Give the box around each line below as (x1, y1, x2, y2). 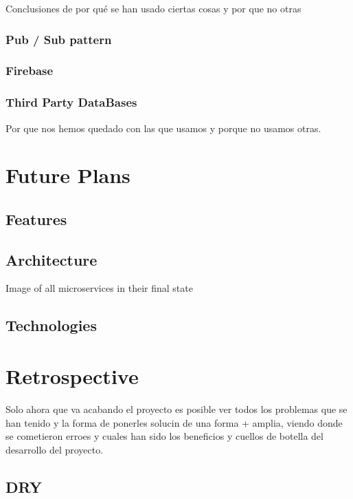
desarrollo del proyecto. (5, 442, 104, 456)
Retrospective (5, 362, 139, 390)
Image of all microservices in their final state (5, 281, 193, 295)
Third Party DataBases (5, 94, 137, 111)
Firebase (5, 62, 54, 79)
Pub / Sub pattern (5, 30, 112, 47)
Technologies (5, 315, 97, 336)
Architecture (5, 248, 98, 270)
